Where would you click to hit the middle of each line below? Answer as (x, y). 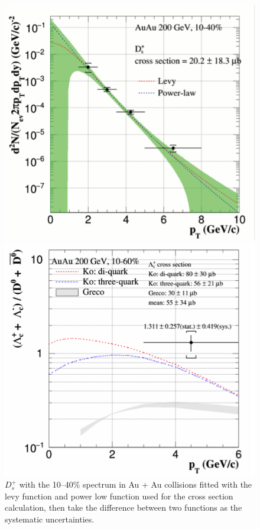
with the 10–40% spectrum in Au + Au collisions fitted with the (136, 484)
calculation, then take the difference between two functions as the (123, 507)
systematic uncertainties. (50, 519)
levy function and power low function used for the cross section (119, 496)
